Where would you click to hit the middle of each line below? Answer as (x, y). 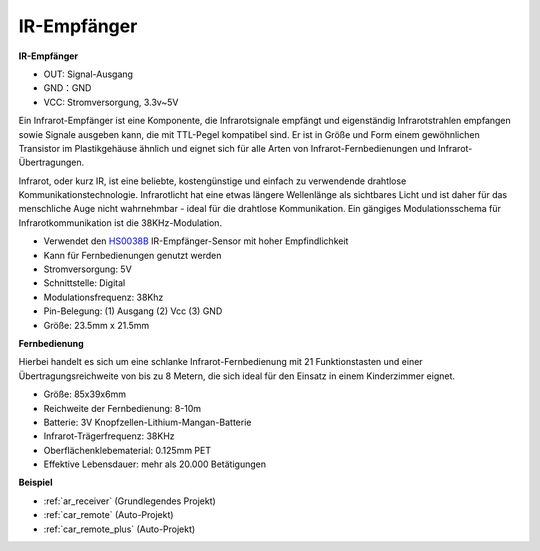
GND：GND (67, 88)
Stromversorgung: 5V (87, 269)
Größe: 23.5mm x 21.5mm (96, 325)
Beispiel (35, 482)
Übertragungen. (51, 162)
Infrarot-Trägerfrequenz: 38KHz (109, 436)
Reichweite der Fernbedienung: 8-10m (122, 408)
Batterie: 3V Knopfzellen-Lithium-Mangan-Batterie (147, 422)
